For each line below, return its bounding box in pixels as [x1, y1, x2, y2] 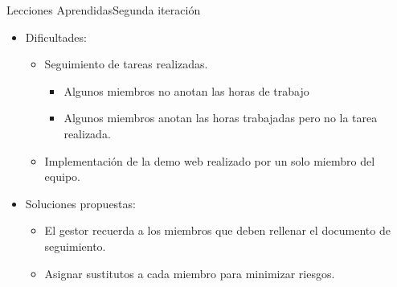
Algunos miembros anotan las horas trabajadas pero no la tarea [63, 109, 378, 126]
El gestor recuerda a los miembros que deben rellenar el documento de [44, 222, 391, 239]
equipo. [44, 168, 80, 185]
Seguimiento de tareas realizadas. [44, 55, 208, 72]
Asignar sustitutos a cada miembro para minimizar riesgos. [44, 264, 335, 281]
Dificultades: [25, 28, 87, 45]
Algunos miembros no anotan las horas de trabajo [63, 82, 309, 99]
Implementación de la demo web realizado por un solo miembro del [44, 152, 375, 169]
